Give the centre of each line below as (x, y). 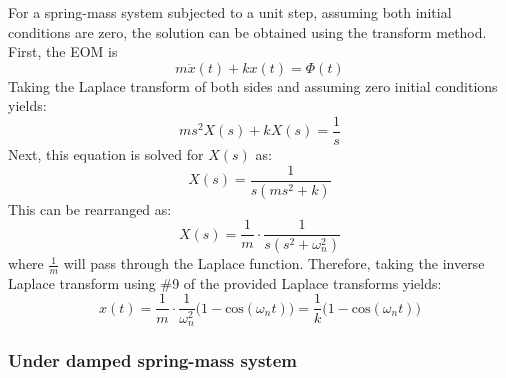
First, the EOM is (63, 51)
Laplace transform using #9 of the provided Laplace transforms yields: (225, 282)
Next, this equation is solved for (106, 154)
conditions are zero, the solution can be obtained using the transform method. (247, 31)
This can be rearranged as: (90, 208)
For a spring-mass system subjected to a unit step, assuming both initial (230, 12)
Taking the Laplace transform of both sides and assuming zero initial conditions (253, 85)
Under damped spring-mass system (152, 359)
